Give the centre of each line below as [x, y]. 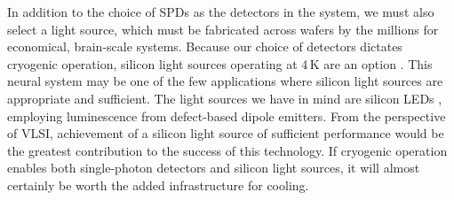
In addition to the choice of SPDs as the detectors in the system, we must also [221, 12]
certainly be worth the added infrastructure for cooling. [158, 185]
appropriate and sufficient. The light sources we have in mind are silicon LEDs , [225, 98]
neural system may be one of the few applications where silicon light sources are [225, 81]
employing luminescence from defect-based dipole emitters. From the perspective [227, 115]
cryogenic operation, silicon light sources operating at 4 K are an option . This [220, 63]
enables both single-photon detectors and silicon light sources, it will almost [214, 168]
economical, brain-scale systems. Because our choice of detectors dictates [205, 46]
